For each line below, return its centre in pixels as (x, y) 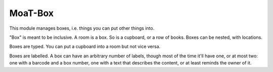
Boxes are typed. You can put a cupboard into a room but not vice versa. (85, 47)
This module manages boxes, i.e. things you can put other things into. (82, 28)
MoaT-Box (32, 13)
